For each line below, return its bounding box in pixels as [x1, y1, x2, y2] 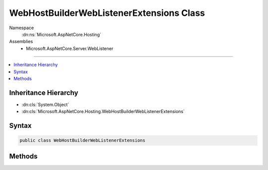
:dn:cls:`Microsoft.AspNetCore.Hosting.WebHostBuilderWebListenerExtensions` [21, 109, 185, 114]
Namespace [9, 25, 34, 31]
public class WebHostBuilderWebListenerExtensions [19, 138, 146, 143]
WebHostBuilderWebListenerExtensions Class [9, 7, 205, 18]
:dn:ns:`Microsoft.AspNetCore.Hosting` [21, 31, 101, 37]
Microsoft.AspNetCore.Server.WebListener [26, 45, 114, 52]
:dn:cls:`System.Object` [21, 102, 69, 108]
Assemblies [9, 39, 33, 45]
